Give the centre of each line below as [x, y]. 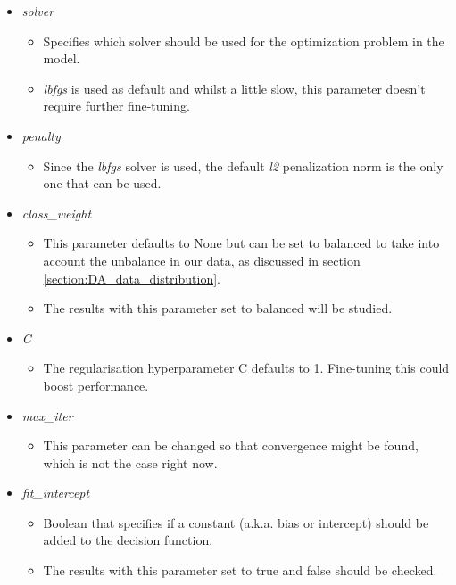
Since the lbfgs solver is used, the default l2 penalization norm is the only [243, 165]
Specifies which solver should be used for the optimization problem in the [244, 41]
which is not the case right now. [130, 462]
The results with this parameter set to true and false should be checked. [240, 570]
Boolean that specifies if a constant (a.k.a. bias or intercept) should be [236, 522]
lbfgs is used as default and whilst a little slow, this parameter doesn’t [234, 88]
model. [62, 58]
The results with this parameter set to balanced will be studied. [218, 308]
